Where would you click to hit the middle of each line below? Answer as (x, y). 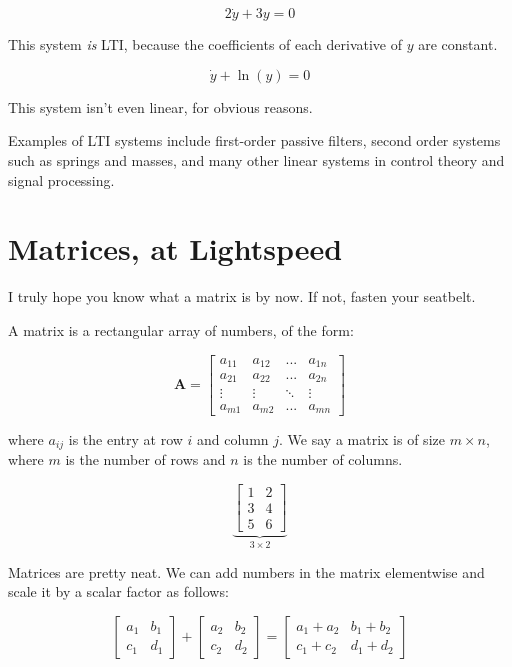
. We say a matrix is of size (362, 439)
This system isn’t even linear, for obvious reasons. (160, 106)
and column (233, 439)
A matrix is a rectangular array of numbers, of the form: (181, 329)
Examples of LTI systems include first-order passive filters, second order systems (254, 140)
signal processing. (61, 179)
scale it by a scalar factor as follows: (118, 591)
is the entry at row (125, 439)
